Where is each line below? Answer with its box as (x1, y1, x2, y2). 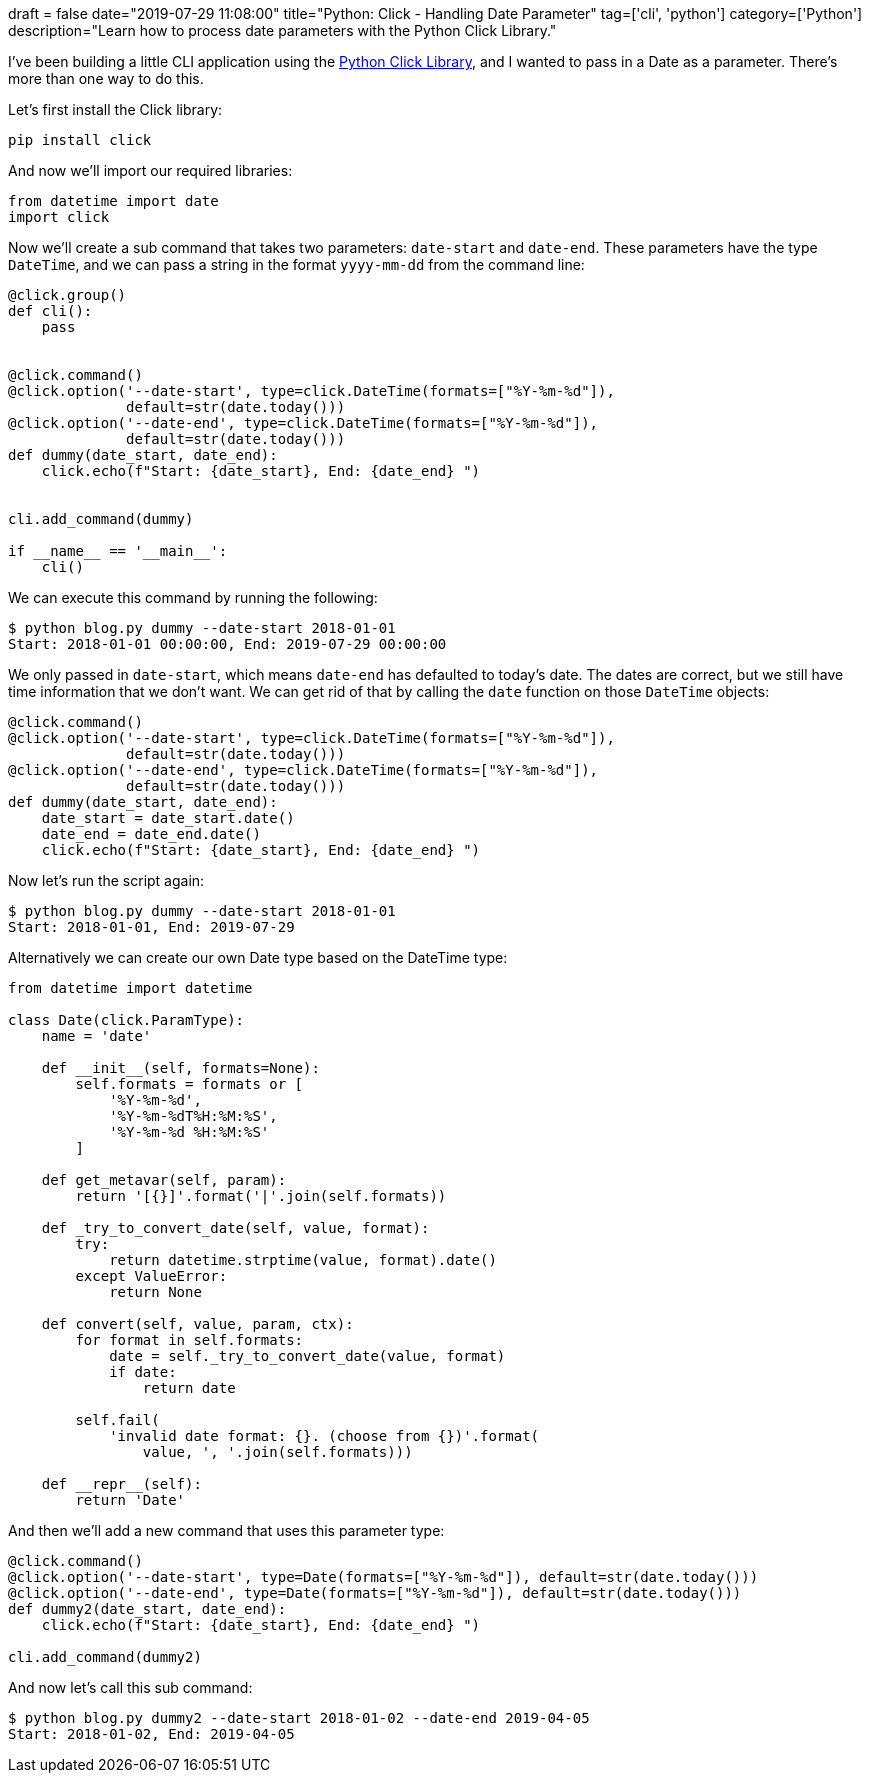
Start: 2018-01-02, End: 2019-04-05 (8, 1726, 295, 1742)
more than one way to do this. (8, 70, 204, 87)
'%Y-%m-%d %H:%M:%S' (109, 1124, 270, 1140)
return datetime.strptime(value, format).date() (109, 1252, 497, 1268)
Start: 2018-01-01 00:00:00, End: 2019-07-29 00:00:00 (8, 636, 447, 652)
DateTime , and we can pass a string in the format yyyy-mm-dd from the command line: (8, 256, 585, 273)
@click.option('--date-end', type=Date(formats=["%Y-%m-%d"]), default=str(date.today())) (8, 1585, 742, 1601)
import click (8, 209, 110, 225)
